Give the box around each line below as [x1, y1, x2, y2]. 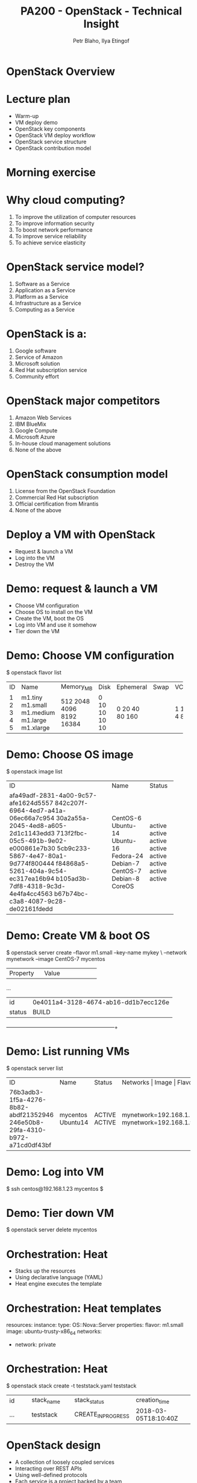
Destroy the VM [14, 561, 54, 568]
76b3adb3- [9, 1087, 44, 1096]
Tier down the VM [14, 627, 60, 634]
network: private [14, 1341, 56, 1348]
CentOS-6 [111, 813, 142, 822]
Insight [83, 17, 119, 31]
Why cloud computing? [6, 194, 125, 207]
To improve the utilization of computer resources [14, 213, 136, 220]
